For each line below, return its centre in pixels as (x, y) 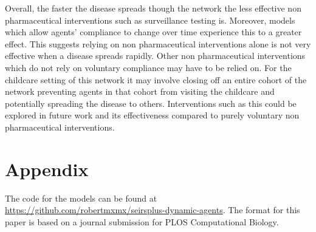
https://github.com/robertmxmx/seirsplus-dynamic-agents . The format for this (153, 210)
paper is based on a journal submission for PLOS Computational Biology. (142, 221)
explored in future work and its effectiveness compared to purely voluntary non (152, 115)
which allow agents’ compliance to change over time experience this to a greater (153, 32)
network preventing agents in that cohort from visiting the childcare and (140, 91)
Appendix (47, 169)
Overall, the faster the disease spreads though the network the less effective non (153, 8)
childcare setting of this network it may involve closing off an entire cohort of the (156, 79)
